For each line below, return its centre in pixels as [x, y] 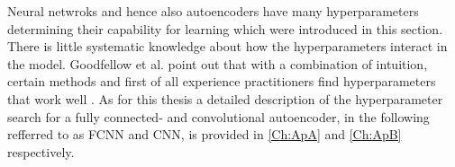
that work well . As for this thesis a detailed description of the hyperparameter [225, 98]
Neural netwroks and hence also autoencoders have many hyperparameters [213, 11]
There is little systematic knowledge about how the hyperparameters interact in [227, 46]
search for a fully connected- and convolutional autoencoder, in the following [218, 116]
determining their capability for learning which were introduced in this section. [225, 28]
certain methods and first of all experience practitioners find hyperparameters [222, 81]
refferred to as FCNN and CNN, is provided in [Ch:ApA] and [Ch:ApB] [205, 134]
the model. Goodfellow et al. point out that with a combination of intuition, [218, 63]
